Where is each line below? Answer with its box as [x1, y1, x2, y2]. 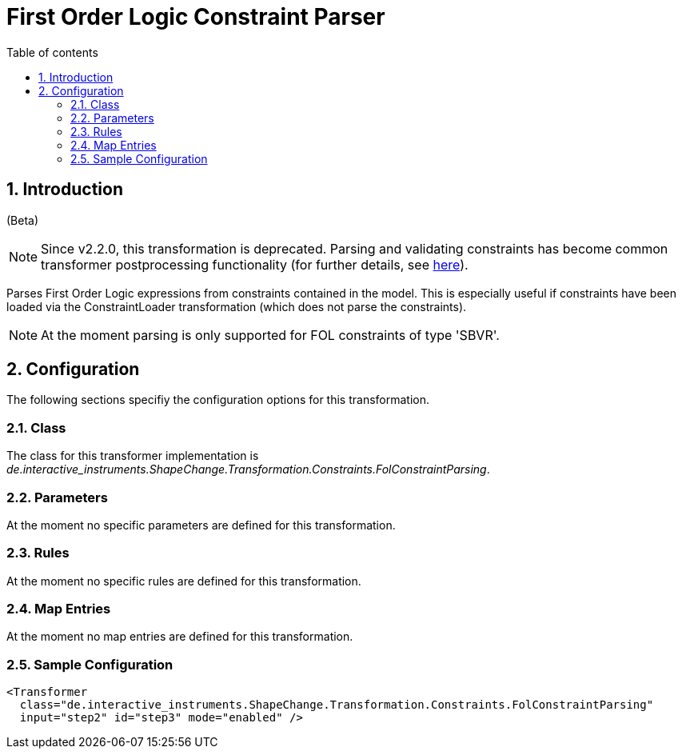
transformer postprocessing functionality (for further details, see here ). [41, 256, 469, 273]
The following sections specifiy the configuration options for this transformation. [6, 393, 430, 407]
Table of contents [6, 45, 98, 59]
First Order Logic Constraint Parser [6, 3, 385, 30]
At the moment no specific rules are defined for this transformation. [6, 573, 361, 588]
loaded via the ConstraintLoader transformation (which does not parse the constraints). [6, 299, 467, 314]
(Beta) [6, 213, 39, 227]
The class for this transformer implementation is [6, 449, 259, 463]
